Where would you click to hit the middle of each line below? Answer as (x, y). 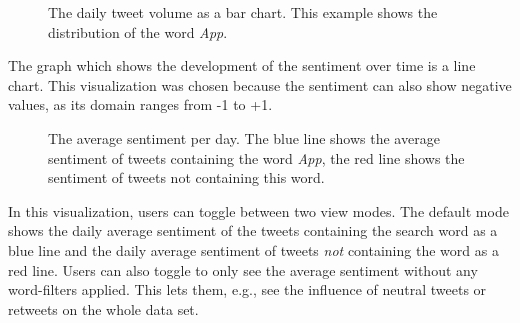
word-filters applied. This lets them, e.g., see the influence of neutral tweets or (247, 289)
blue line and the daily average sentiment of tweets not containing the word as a (253, 249)
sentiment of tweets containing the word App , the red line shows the (256, 157)
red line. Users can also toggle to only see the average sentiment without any (243, 269)
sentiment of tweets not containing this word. (186, 177)
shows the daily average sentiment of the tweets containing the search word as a (253, 230)
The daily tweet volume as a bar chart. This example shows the (243, 12)
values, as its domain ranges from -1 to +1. (140, 104)
